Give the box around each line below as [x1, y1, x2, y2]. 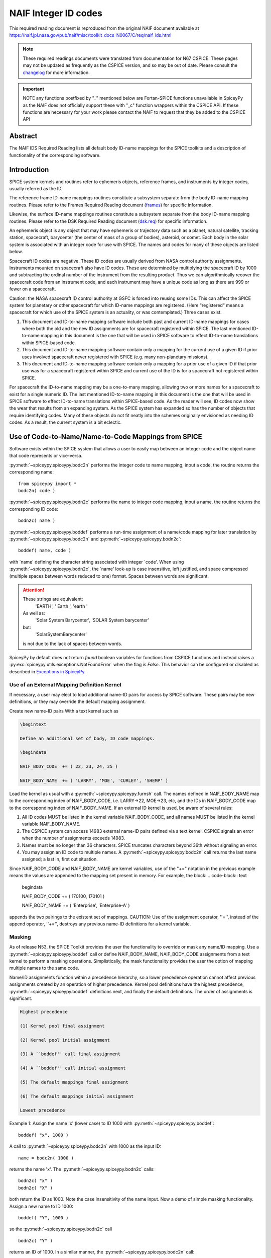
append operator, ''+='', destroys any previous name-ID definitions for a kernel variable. [9, 921, 191, 927]
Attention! [23, 587, 45, 593]
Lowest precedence [20, 1108, 65, 1113]
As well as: [23, 610, 45, 616]
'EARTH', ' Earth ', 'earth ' [35, 603, 88, 609]
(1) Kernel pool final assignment [20, 1023, 105, 1029]
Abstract [9, 132, 38, 140]
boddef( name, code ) [18, 547, 71, 554]
